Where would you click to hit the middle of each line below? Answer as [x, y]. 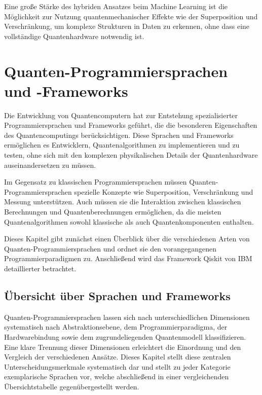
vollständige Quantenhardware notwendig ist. [74, 36]
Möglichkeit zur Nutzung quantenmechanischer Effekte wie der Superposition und [131, 16]
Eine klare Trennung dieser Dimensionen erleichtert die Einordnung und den [123, 347]
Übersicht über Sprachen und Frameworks [117, 295]
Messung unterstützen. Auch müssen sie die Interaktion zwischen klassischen [123, 202]
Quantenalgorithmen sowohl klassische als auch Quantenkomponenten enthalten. [129, 221]
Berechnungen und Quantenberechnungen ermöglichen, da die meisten [113, 212]
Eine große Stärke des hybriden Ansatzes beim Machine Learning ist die [116, 6]
